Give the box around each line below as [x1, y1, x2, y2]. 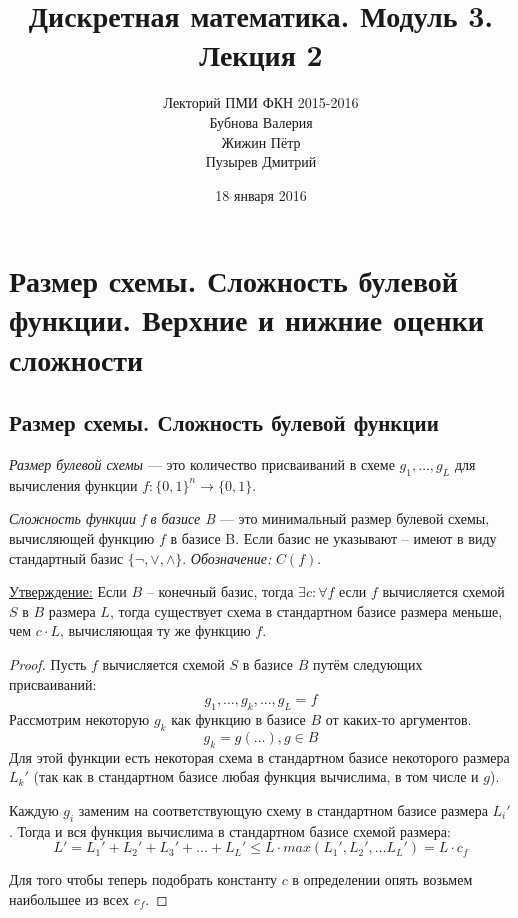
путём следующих [312, 654, 423, 674]
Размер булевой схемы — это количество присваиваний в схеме [9, 454, 395, 475]
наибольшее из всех [9, 888, 130, 909]
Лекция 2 [199, 34, 323, 75]
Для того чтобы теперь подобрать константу [9, 869, 277, 890]
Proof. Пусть [9, 654, 87, 674]
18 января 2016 [215, 184, 307, 205]
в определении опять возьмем [292, 869, 473, 890]
